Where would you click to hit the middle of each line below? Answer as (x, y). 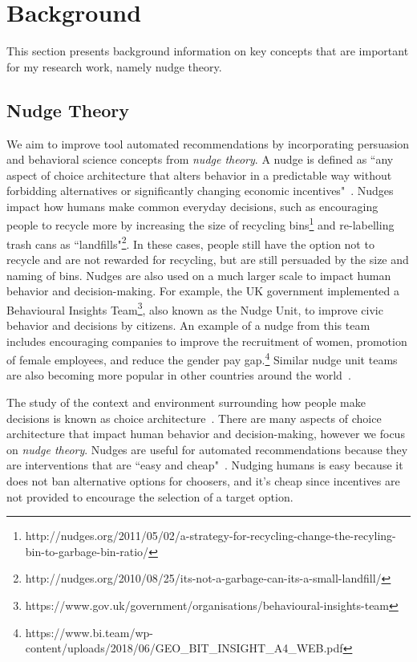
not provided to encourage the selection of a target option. (150, 496)
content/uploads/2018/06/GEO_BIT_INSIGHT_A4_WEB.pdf (184, 648)
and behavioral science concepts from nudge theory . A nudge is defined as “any (200, 159)
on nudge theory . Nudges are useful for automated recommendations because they (207, 449)
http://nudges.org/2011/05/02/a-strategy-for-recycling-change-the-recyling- (211, 536)
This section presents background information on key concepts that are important (208, 51)
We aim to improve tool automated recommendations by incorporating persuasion (208, 143)
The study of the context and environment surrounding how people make (186, 402)
